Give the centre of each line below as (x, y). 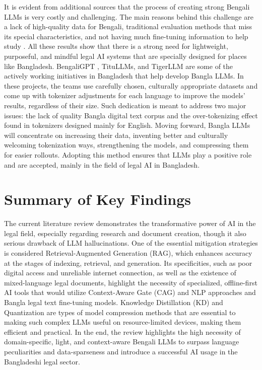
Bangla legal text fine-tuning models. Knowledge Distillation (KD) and (114, 302)
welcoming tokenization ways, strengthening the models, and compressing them (126, 145)
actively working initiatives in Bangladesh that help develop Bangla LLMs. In (124, 76)
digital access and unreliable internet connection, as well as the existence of (120, 273)
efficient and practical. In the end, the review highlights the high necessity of (122, 331)
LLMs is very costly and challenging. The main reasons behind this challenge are (129, 16)
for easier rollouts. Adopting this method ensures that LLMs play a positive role (128, 154)
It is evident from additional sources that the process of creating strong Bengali (127, 7)
